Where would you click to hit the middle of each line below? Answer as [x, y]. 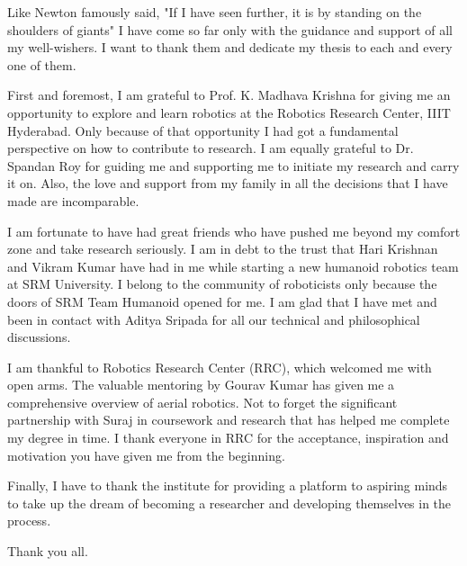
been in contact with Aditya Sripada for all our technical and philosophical [214, 319]
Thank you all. [48, 551]
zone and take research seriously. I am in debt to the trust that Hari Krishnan [223, 249]
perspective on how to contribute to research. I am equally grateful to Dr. [211, 148]
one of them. [42, 64]
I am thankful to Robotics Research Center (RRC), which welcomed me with [220, 367]
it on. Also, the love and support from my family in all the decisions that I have [228, 183]
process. [29, 521]
